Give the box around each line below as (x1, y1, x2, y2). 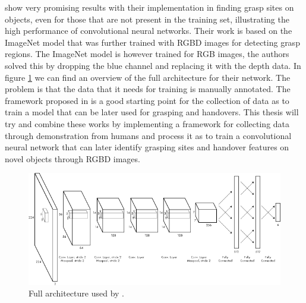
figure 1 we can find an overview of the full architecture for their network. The (5, 71, 291, 83)
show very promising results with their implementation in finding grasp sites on (5, 1, 294, 13)
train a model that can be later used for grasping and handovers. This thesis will (5, 106, 299, 118)
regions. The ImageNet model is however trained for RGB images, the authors (5, 48, 289, 60)
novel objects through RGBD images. (5, 152, 140, 165)
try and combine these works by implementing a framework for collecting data (5, 117, 290, 130)
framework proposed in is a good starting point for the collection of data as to (5, 94, 289, 106)
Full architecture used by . (29, 287, 124, 299)
